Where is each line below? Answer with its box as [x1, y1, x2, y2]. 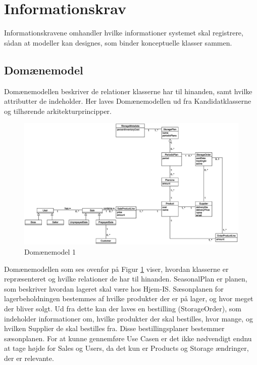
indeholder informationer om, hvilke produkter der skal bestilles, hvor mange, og [4, 313, 253, 323]
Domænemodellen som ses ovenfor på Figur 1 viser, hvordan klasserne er [4, 263, 229, 274]
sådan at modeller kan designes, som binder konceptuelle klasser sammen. [4, 37, 232, 48]
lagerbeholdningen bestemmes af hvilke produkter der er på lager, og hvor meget [4, 293, 253, 304]
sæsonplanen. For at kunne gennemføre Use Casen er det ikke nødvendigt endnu [4, 333, 252, 343]
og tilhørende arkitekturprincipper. [4, 105, 112, 116]
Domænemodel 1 [24, 247, 76, 257]
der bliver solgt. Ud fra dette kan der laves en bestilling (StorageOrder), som [4, 303, 241, 314]
